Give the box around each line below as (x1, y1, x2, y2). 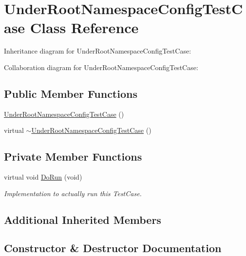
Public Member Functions (4, 86, 137, 101)
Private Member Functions (4, 149, 142, 164)
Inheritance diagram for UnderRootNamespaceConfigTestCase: (4, 46, 191, 56)
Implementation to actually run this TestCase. (4, 188, 142, 198)
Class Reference (30, 18, 139, 37)
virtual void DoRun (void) (4, 172, 82, 182)
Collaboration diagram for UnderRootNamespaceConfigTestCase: (4, 62, 198, 72)
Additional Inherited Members (4, 212, 161, 227)
